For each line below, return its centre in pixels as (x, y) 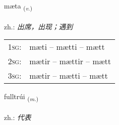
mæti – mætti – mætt (67, 47)
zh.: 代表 (18, 117)
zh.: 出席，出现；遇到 (38, 26)
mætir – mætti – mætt (69, 76)
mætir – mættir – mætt (70, 61)
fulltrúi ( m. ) (21, 97)
